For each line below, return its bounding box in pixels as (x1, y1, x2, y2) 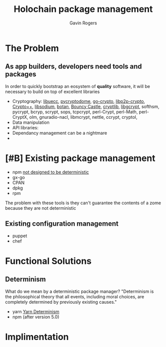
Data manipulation (12, 119, 50, 125)
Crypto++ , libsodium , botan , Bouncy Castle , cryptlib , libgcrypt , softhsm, (12, 103, 160, 109)
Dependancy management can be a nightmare (12, 130, 108, 136)
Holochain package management (13, 3, 153, 15)
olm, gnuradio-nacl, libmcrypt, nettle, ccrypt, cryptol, (29, 114, 138, 120)
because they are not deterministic (5, 205, 76, 211)
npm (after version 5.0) (12, 314, 59, 320)
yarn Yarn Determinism (12, 308, 59, 314)
